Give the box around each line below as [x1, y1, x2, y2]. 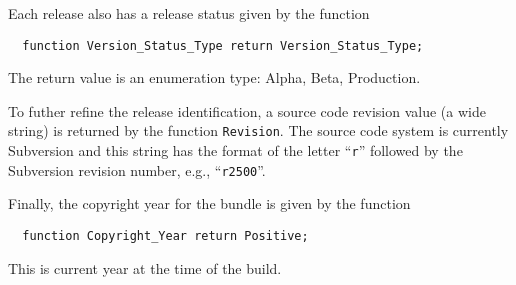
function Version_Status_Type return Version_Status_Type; [22, 38, 424, 53]
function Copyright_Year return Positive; [22, 229, 309, 243]
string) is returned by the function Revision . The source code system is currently [8, 120, 509, 141]
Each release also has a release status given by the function [8, 3, 370, 23]
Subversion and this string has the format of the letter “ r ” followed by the [8, 140, 463, 161]
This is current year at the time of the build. [8, 257, 282, 278]
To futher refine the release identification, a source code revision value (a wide [8, 100, 486, 121]
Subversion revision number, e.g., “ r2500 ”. [8, 159, 266, 180]
